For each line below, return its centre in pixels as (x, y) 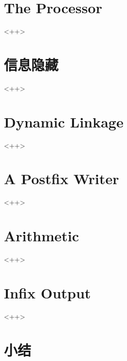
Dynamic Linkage (64, 121)
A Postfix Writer (62, 179)
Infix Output (47, 292)
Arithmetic (42, 236)
